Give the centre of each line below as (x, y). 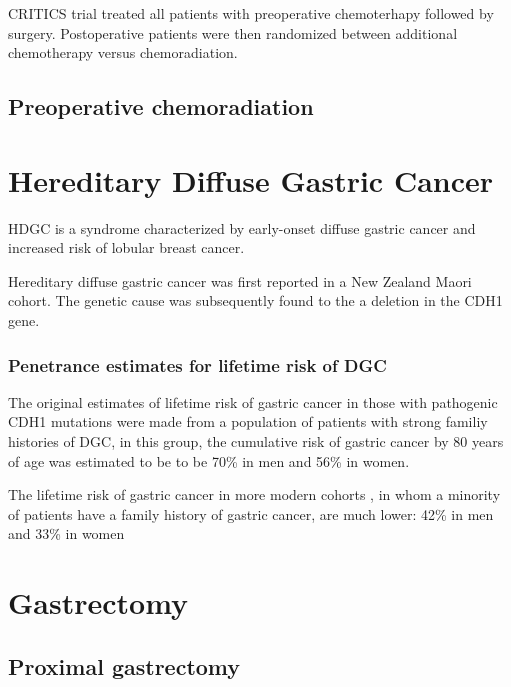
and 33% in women (66, 533)
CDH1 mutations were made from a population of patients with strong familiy (248, 421)
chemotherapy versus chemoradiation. (123, 52)
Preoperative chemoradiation (161, 106)
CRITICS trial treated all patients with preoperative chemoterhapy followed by (251, 13)
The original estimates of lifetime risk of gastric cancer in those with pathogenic (253, 401)
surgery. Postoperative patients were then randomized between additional (233, 32)
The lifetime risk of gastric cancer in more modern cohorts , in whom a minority (254, 494)
